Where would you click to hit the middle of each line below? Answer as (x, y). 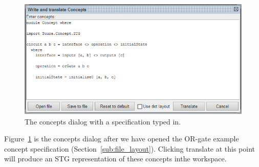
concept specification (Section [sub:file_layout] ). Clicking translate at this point (130, 148)
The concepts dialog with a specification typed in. (103, 121)
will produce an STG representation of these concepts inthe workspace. (115, 159)
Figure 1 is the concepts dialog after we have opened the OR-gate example (122, 139)
